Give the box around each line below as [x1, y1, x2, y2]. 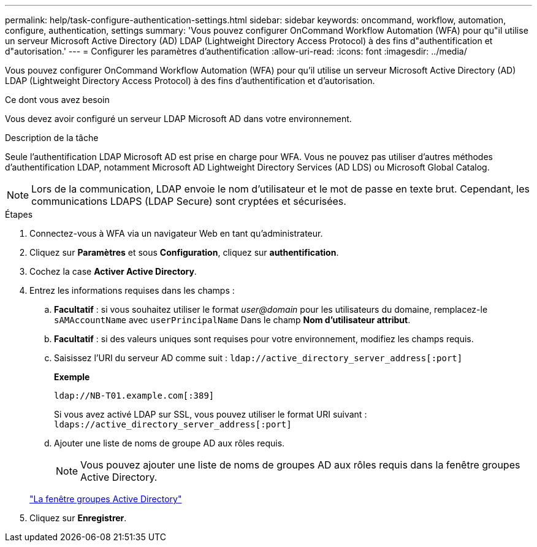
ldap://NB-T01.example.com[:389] [54, 391, 215, 400]
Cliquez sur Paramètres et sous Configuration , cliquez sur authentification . [29, 247, 339, 258]
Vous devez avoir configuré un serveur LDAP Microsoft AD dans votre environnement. [5, 113, 352, 124]
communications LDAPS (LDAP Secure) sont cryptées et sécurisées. [31, 195, 346, 207]
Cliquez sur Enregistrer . [29, 513, 127, 523]
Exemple [54, 372, 90, 382]
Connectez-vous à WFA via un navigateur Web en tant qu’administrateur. [29, 228, 323, 239]
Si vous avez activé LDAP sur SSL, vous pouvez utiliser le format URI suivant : [54, 409, 367, 419]
